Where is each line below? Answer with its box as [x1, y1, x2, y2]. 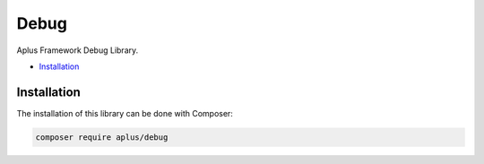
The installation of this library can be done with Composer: [16, 108, 233, 118]
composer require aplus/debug [35, 132, 169, 142]
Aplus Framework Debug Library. [16, 45, 139, 56]
